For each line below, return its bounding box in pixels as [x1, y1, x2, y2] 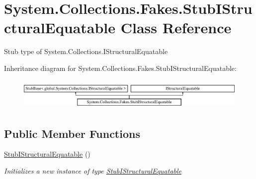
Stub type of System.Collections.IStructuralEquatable [4, 46, 168, 57]
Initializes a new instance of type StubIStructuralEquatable [4, 166, 182, 176]
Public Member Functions [4, 125, 140, 141]
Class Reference [120, 17, 232, 38]
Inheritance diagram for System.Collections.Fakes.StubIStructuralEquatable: [4, 62, 237, 73]
